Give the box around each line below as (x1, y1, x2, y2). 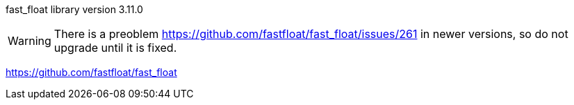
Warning (8, 34, 51, 48)
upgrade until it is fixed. (54, 41, 177, 55)
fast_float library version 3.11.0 (6, 3, 143, 15)
